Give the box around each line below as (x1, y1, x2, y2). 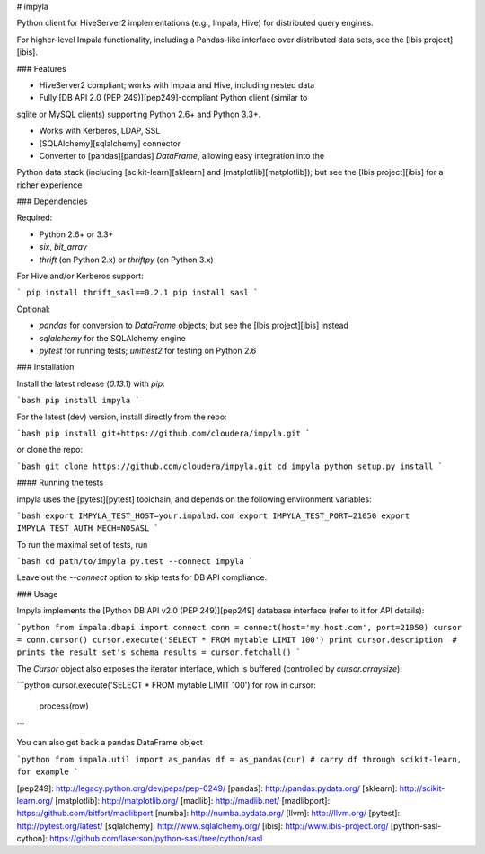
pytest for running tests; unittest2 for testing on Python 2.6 (39, 345, 257, 356)
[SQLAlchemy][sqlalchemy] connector (39, 137, 181, 148)
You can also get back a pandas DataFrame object (16, 737, 203, 748)
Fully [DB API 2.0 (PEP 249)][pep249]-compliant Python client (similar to (39, 92, 308, 103)
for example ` (16, 767, 79, 777)
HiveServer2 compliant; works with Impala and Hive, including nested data (39, 79, 315, 90)
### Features (16, 63, 66, 74)
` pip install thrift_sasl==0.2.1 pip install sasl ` (16, 287, 259, 298)
